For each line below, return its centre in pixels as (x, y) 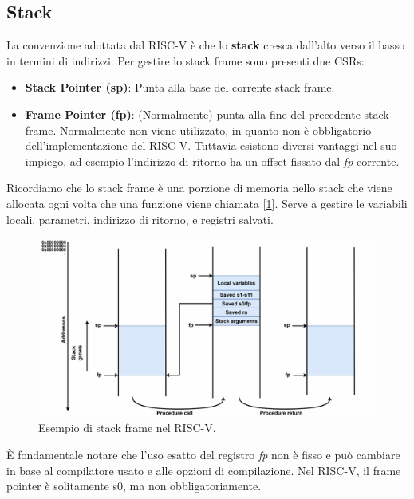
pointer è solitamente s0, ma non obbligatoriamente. (134, 486)
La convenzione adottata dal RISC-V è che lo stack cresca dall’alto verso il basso (206, 45)
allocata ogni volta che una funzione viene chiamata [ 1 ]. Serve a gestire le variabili (207, 203)
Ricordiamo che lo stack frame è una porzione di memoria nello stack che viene (199, 188)
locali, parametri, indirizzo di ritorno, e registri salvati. (140, 219)
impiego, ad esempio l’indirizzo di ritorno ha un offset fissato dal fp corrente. (212, 161)
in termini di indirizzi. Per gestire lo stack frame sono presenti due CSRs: (185, 60)
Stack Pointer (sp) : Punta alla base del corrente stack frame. (180, 87)
